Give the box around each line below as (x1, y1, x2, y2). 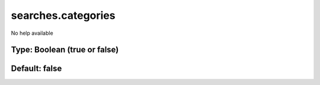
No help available (11, 30, 53, 37)
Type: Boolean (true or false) (11, 45, 119, 55)
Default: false (11, 64, 62, 74)
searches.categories (11, 9, 116, 22)
